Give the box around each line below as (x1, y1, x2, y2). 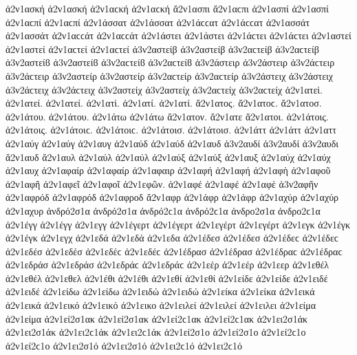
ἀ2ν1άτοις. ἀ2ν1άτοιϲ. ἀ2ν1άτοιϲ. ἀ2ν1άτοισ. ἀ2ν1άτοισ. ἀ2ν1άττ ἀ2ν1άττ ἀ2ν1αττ (6, 122, 336, 137)
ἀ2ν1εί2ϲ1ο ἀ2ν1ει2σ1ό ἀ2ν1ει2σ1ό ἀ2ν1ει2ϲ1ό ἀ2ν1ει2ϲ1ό (6, 338, 242, 352)
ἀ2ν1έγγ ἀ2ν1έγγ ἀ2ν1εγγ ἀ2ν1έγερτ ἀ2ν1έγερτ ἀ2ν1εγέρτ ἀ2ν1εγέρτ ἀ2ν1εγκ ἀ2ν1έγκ (6, 217, 351, 231)
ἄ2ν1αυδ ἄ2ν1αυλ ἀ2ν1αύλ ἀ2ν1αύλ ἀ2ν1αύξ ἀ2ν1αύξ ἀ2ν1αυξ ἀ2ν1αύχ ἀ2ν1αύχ (6, 149, 331, 164)
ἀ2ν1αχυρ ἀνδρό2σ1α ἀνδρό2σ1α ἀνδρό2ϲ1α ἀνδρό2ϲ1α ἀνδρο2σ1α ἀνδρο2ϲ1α (6, 203, 321, 217)
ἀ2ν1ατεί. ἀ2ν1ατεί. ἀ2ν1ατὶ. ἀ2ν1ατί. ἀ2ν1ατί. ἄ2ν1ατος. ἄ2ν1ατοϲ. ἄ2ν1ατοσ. (6, 96, 322, 110)
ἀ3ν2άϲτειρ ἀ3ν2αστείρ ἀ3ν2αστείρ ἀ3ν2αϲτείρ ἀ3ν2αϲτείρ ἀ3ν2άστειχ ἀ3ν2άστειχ (6, 68, 334, 83)
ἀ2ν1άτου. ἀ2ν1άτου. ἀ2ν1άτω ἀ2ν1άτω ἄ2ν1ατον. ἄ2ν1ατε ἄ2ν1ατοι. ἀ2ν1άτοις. (6, 109, 329, 123)
